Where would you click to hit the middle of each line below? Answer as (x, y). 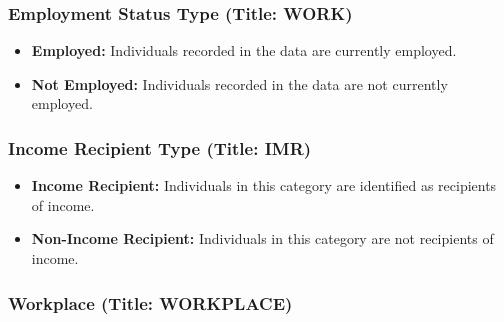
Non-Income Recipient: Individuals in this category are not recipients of (262, 238)
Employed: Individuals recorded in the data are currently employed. (244, 50)
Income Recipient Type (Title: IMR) (160, 147)
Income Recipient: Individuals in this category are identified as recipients (264, 185)
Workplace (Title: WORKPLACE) (150, 302)
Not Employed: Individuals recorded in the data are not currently (239, 83)
